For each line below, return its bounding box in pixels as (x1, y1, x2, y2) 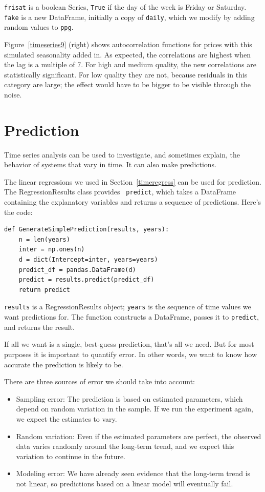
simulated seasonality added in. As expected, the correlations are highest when (4, 49, 251, 60)
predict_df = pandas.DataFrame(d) (18, 266, 136, 273)
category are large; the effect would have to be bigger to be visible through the (4, 79, 251, 90)
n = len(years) (18, 235, 70, 243)
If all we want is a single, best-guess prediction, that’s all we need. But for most (4, 339, 254, 349)
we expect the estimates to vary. (16, 413, 117, 424)
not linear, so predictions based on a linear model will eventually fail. (16, 478, 233, 488)
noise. (4, 89, 22, 100)
